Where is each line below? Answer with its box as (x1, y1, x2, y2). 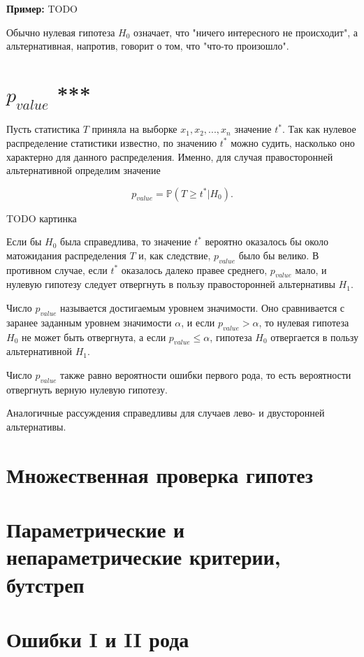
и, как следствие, (138, 247, 211, 262)
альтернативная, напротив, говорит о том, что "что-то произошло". (6, 38, 289, 53)
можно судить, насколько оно (231, 135, 355, 150)
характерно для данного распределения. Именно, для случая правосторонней (6, 149, 333, 164)
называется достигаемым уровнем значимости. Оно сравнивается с (60, 301, 344, 315)
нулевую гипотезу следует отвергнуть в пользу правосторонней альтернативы (6, 277, 335, 291)
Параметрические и (6, 515, 185, 544)
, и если (181, 315, 215, 329)
